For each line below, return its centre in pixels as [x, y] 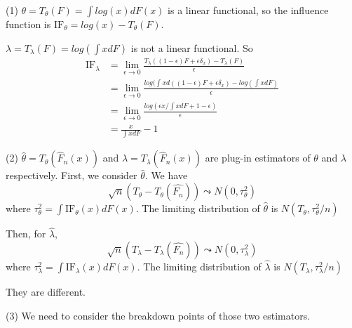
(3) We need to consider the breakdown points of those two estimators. [158, 315]
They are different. [46, 292]
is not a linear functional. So [192, 47]
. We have [166, 175]
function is [28, 24]
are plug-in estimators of [258, 158]
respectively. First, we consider [72, 175]
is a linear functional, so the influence [248, 10]
